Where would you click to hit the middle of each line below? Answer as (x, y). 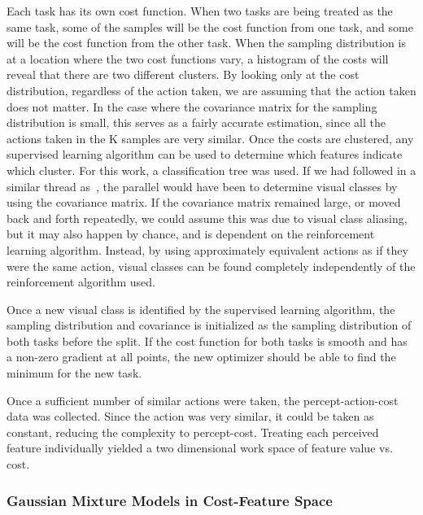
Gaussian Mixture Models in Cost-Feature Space (170, 500)
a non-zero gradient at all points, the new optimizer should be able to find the (201, 357)
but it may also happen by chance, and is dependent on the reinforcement (191, 234)
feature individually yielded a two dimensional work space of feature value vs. (200, 448)
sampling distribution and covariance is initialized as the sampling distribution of (209, 325)
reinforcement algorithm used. (81, 282)
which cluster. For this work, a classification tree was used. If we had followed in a (211, 170)
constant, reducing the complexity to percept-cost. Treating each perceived (193, 432)
